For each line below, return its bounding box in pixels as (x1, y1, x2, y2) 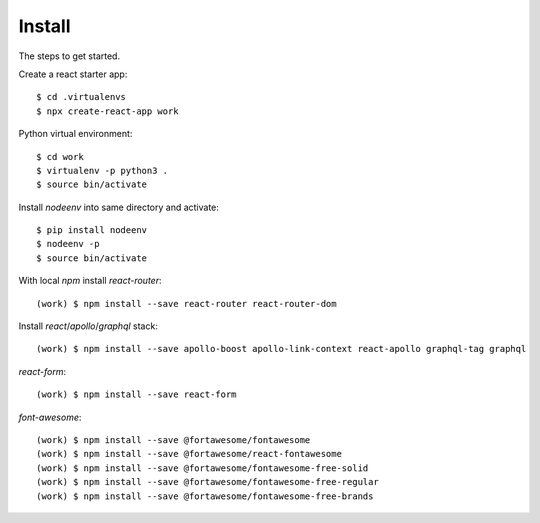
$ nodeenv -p (36, 238, 100, 250)
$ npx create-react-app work (36, 105, 179, 117)
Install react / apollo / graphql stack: (18, 320, 159, 332)
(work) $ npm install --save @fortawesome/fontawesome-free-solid (36, 462, 369, 474)
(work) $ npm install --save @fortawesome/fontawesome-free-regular (36, 476, 379, 488)
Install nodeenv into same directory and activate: (18, 201, 220, 213)
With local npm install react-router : (18, 275, 162, 287)
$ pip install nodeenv (36, 225, 148, 236)
